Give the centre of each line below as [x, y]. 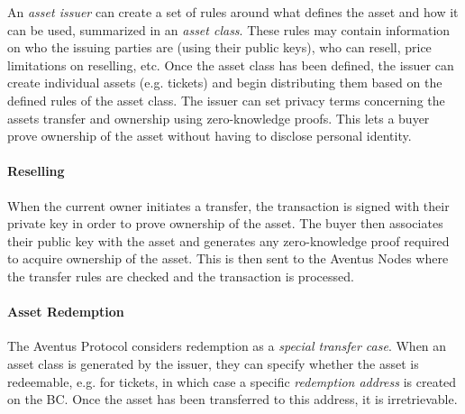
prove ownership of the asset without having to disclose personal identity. [210, 136]
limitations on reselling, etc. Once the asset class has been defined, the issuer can [231, 64]
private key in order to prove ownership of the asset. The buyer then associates [225, 223]
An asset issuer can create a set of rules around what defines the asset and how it [233, 12]
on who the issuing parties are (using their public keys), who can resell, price [219, 47]
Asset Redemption [66, 312]
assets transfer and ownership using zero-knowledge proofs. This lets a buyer [219, 118]
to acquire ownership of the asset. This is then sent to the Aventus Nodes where [228, 258]
